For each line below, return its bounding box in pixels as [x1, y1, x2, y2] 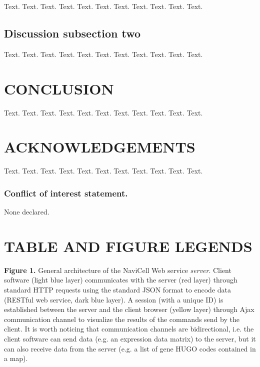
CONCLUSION [4, 78, 114, 98]
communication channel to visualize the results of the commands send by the [4, 313, 239, 324]
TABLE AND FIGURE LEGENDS [4, 235, 252, 256]
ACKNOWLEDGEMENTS [4, 136, 195, 157]
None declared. [4, 206, 49, 217]
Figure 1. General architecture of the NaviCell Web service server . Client [4, 264, 231, 275]
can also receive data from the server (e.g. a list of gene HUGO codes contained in [4, 343, 256, 353]
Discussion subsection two [4, 25, 141, 40]
